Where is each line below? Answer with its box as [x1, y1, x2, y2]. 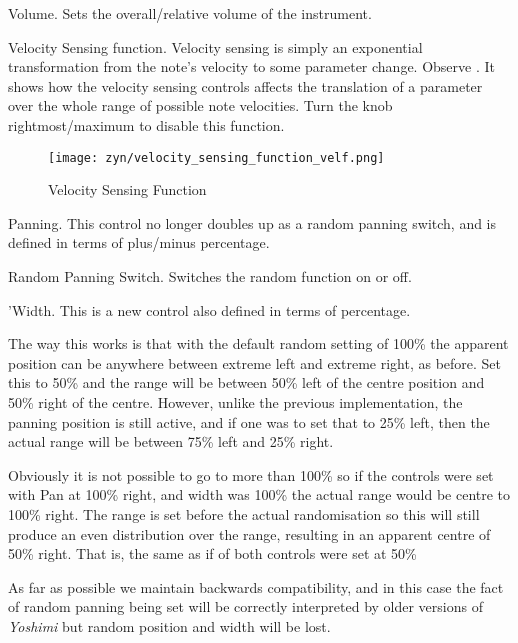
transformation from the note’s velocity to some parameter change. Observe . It [8, 56, 496, 77]
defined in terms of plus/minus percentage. [8, 232, 270, 253]
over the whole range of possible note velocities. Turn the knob [8, 95, 393, 116]
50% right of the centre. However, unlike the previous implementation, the [8, 391, 463, 412]
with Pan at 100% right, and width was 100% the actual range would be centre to [8, 484, 511, 505]
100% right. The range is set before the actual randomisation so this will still [8, 503, 480, 524]
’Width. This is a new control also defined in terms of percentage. [8, 299, 411, 320]
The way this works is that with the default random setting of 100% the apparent [8, 333, 509, 354]
